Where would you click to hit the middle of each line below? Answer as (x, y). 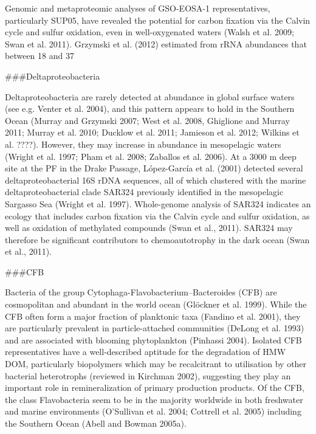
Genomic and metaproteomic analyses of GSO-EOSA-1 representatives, (138, 8)
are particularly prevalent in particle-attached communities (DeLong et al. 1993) (155, 328)
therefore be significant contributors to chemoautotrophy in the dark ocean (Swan (157, 239)
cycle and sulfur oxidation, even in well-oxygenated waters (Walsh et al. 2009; (149, 32)
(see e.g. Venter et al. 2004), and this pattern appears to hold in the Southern (150, 108)
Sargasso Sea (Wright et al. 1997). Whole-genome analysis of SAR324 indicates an (158, 203)
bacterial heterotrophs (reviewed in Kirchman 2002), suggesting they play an (148, 375)
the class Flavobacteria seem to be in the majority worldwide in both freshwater (154, 399)
